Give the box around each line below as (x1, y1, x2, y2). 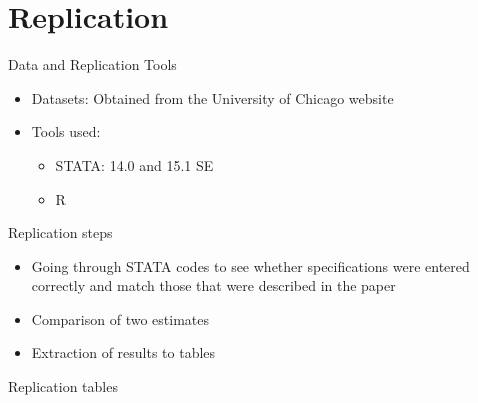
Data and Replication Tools (8, 54, 177, 75)
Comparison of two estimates (31, 308, 209, 329)
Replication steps (8, 222, 113, 243)
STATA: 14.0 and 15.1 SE (55, 154, 214, 175)
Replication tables (8, 376, 118, 397)
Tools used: (31, 121, 101, 142)
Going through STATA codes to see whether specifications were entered (31, 255, 470, 276)
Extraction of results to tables (31, 342, 216, 363)
